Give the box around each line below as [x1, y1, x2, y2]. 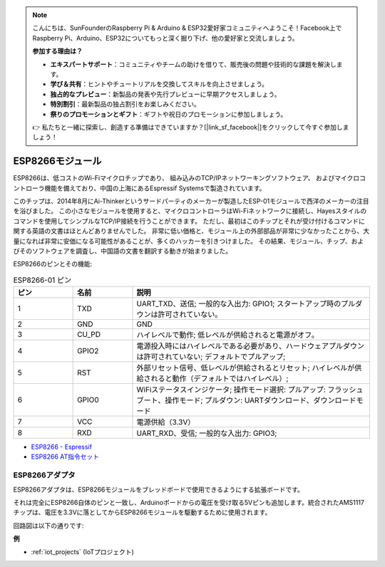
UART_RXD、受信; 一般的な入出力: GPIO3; [136, 428, 277, 438]
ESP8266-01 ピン [13, 275, 72, 285]
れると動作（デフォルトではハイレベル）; [150, 374, 289, 384]
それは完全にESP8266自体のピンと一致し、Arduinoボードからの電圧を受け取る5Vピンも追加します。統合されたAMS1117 [13, 499, 365, 507]
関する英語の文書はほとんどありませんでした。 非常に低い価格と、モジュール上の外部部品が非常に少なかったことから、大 [13, 227, 370, 235]
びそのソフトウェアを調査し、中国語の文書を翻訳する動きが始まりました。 [13, 246, 232, 255]
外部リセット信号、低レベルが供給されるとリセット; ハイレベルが [136, 363, 355, 373]
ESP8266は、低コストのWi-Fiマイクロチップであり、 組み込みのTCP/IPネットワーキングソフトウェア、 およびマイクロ [13, 174, 360, 182]
